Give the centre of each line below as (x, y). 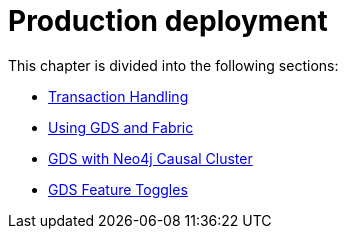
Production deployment (168, 21)
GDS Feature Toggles (118, 189)
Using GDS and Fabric (121, 127)
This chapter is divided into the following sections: (173, 65)
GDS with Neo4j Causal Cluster (150, 158)
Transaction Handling (118, 96)
